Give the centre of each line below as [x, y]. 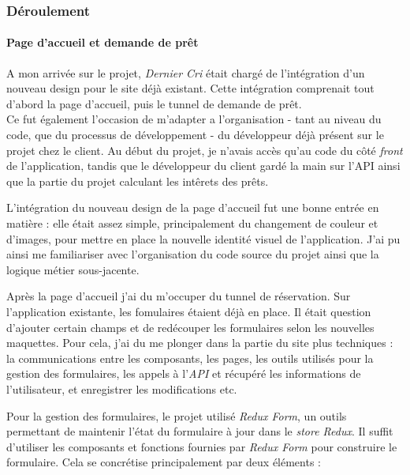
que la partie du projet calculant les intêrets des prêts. [138, 181]
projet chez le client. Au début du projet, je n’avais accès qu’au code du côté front [205, 150]
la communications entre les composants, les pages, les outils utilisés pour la [190, 358]
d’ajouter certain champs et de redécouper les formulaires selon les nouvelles [190, 327]
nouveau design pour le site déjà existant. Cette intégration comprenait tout [190, 88]
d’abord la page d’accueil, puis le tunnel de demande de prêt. [154, 103]
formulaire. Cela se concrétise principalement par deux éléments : [164, 462]
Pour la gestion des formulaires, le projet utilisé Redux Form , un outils [177, 415]
